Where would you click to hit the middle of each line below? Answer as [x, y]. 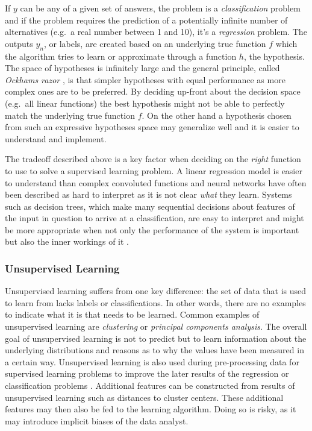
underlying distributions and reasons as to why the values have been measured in [154, 350]
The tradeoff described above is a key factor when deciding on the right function [153, 159]
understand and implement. [56, 138]
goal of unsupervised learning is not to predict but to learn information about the [156, 338]
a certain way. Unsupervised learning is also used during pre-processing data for [152, 361]
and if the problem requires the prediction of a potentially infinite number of [146, 20]
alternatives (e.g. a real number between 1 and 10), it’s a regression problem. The [156, 32]
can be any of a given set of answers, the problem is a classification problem [160, 8]
